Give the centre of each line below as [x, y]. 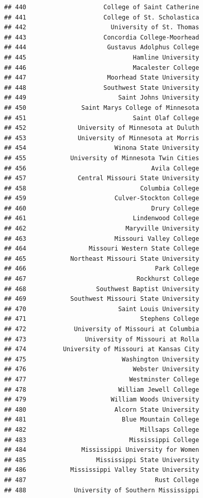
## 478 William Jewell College [102, 389]
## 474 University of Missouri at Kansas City [102, 349]
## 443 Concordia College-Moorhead [102, 37]
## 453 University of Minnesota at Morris [102, 138]
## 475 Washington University [102, 359]
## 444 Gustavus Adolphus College [102, 47]
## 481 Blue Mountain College [102, 420]
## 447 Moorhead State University [102, 78]
